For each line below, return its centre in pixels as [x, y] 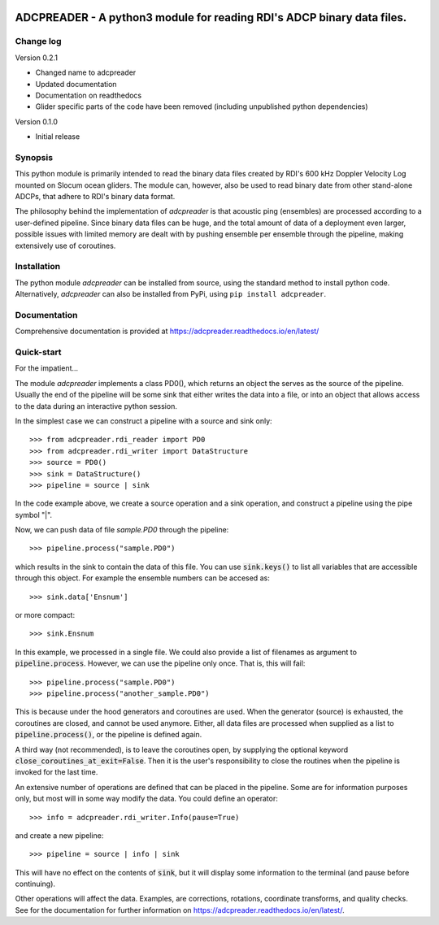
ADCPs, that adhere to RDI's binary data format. [95, 197]
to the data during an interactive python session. [96, 406]
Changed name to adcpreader [86, 72]
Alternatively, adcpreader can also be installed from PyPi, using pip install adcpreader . [171, 294]
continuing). [35, 884]
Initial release [58, 137]
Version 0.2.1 [37, 58]
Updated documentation [76, 84]
